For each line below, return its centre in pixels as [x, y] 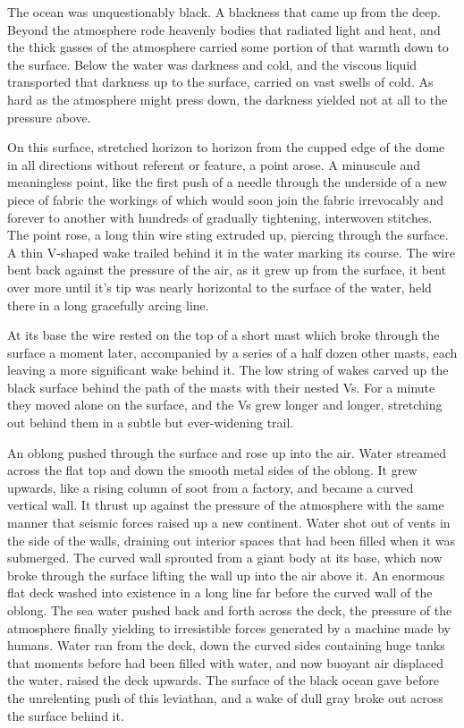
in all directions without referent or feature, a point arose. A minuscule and [214, 164]
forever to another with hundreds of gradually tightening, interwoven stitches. [220, 217]
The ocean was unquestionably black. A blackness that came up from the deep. [224, 12]
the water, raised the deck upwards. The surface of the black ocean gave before [223, 680]
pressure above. [49, 117]
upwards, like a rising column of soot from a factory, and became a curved [211, 487]
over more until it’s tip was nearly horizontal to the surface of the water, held [219, 287]
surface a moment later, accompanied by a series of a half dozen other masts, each [232, 352]
